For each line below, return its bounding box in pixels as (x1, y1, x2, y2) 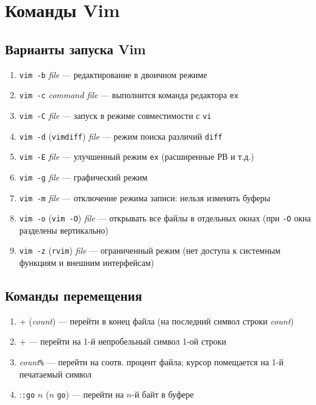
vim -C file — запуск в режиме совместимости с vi (19, 109, 212, 121)
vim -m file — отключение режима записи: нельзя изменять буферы (19, 191, 270, 204)
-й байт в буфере (132, 388, 194, 401)
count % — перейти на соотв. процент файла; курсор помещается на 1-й (19, 356, 284, 368)
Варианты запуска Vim (5, 39, 146, 58)
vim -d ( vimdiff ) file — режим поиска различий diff (19, 129, 223, 142)
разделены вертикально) (19, 223, 109, 236)
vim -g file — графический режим (19, 170, 148, 183)
